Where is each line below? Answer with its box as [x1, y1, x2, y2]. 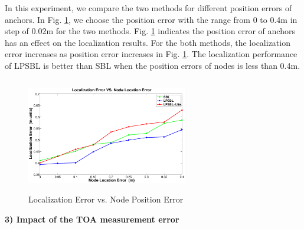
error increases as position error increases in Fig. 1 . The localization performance [5, 48, 298, 60]
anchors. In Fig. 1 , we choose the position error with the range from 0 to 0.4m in [5, 13, 298, 25]
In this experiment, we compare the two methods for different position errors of [5, 2, 292, 14]
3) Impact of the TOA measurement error [5, 213, 179, 225]
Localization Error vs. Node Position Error [28, 193, 184, 205]
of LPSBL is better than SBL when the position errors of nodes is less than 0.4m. [5, 59, 300, 71]
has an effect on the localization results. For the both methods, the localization [5, 36, 290, 48]
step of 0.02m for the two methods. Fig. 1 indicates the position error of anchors [5, 25, 295, 37]
